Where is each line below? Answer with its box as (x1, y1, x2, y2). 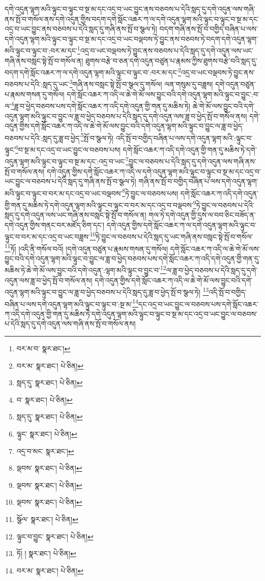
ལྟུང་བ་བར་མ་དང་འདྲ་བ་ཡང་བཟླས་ (5, 231, 90, 242)
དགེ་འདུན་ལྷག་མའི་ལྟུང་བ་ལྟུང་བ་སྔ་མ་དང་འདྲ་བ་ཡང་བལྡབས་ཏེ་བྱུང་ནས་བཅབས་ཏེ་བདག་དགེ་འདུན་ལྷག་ (5, 33, 258, 44)
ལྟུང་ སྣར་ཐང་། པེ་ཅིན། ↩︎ (16, 428, 77, 439)
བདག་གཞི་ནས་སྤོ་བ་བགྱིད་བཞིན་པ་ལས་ (159, 23, 258, 34)
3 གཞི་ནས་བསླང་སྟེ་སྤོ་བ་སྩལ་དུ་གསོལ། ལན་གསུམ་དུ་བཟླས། (69, 77, 213, 89)
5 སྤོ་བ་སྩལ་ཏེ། (80, 131, 113, 143)
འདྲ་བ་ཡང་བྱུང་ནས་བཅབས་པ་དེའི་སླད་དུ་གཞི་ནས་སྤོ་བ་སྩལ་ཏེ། (5, 23, 157, 34)
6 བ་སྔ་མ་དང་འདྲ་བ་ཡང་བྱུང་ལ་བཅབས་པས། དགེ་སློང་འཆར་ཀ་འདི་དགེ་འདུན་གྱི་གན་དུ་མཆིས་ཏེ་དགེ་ (15, 143, 257, 155)
